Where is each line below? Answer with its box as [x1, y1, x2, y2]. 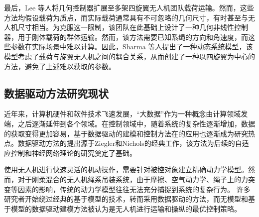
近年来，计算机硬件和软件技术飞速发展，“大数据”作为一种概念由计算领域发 [4, 108, 248, 119]
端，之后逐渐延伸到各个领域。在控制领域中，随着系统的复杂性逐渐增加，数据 [4, 118, 255, 128]
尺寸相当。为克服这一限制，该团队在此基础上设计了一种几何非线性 [17, 22, 234, 32]
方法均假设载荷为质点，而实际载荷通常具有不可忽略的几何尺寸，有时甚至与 [4, 12, 248, 22]
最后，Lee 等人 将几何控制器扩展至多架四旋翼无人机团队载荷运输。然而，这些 [4, 2, 254, 12]
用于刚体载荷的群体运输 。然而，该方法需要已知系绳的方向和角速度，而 [17, 31, 248, 42]
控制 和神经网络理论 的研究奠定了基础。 [10, 147, 136, 158]
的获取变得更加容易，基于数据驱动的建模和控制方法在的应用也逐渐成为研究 [4, 128, 248, 138]
